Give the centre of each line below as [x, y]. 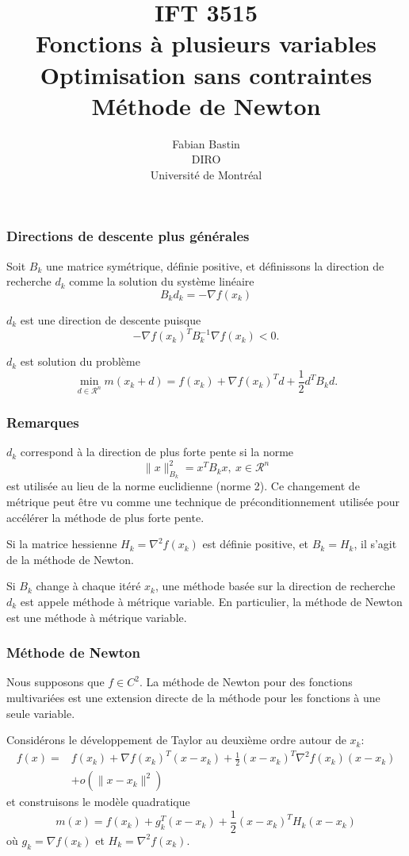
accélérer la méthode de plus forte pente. [105, 517]
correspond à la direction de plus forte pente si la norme [157, 452]
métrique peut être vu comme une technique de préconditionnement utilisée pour [203, 501]
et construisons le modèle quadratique [98, 802]
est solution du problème [80, 361]
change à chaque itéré [88, 586]
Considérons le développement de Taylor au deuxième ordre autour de [176, 740]
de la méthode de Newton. [70, 559]
